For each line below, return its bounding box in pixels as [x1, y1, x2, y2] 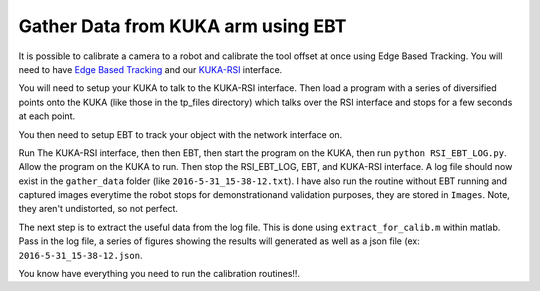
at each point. [18, 110, 75, 122]
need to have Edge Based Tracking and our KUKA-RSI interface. [18, 63, 283, 75]
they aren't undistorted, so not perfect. [18, 203, 179, 215]
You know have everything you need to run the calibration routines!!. [18, 268, 300, 280]
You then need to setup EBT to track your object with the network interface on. [18, 128, 343, 140]
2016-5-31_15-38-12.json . [18, 249, 143, 261]
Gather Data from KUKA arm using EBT [18, 15, 347, 37]
